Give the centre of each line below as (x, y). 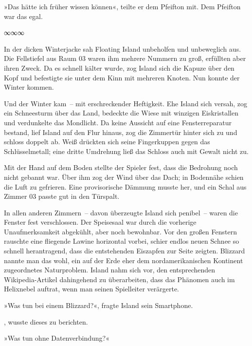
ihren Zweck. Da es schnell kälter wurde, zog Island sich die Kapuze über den (119, 67)
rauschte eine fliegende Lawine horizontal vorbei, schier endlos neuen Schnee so (122, 241)
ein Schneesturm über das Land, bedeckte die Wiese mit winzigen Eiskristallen (121, 113)
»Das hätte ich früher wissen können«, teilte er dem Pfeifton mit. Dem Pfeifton (122, 6)
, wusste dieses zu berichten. (46, 321)
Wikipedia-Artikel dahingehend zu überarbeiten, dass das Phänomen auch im (119, 279)
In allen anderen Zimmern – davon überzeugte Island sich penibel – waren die (121, 212)
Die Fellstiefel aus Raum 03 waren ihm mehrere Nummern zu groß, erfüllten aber (125, 58)
